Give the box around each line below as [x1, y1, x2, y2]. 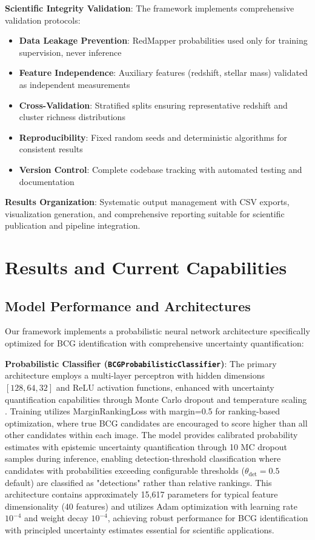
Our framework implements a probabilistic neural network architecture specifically [5, 325, 310, 337]
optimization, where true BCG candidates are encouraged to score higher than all [5, 416, 308, 429]
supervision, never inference [19, 46, 122, 58]
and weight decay [24, 511, 88, 524]
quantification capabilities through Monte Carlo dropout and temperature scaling [5, 393, 307, 405]
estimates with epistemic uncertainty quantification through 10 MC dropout [5, 440, 287, 453]
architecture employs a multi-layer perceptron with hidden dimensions [5, 369, 265, 382]
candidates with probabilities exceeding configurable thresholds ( [5, 464, 245, 477]
